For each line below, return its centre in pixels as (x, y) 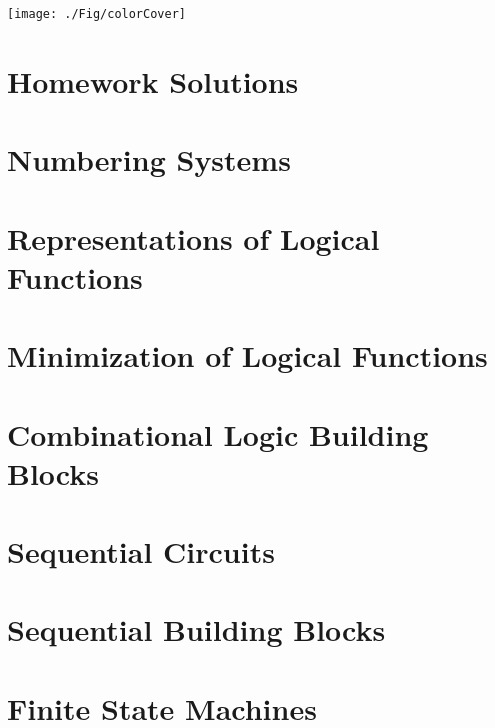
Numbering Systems (149, 159)
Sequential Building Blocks (196, 629)
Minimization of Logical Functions (247, 355)
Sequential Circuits (141, 551)
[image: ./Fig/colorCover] (96, 14)
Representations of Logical (193, 237)
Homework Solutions (153, 80)
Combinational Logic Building (218, 433)
